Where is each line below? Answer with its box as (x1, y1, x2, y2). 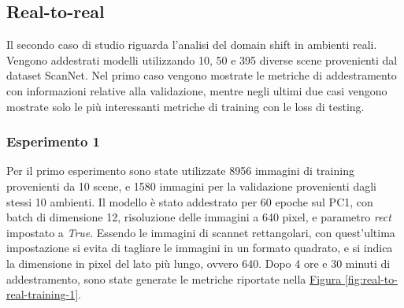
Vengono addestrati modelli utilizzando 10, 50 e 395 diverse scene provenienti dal (6, 51, 398, 68)
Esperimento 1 (6, 132, 100, 151)
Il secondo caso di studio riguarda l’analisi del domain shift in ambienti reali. (6, 36, 377, 53)
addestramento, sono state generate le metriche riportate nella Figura (6, 270, 342, 287)
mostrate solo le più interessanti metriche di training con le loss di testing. (6, 98, 365, 114)
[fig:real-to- (344, 270, 398, 287)
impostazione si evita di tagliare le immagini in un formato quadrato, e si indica (6, 239, 393, 256)
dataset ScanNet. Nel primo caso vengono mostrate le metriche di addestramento (6, 67, 397, 83)
